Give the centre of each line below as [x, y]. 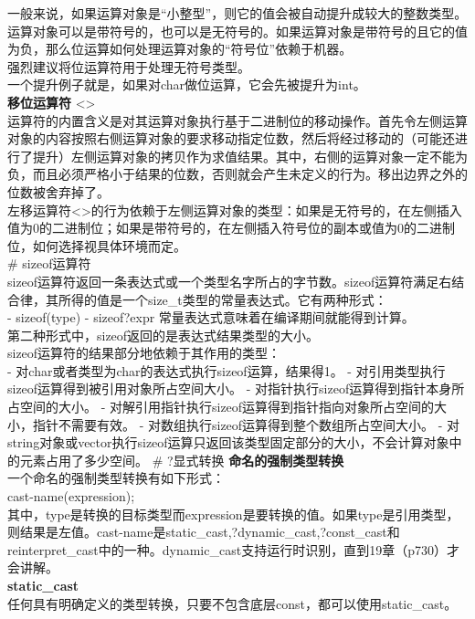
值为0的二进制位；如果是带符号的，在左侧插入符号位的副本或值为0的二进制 [231, 228]
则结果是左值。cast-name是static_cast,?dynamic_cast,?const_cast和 [204, 532]
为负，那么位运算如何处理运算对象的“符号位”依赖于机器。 [180, 49]
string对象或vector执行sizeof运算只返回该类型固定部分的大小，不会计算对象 [228, 442]
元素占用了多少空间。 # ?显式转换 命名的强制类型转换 [182, 460]
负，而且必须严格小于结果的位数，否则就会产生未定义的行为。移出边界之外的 [237, 174]
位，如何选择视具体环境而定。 [97, 245]
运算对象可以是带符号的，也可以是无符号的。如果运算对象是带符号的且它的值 [237, 31]
